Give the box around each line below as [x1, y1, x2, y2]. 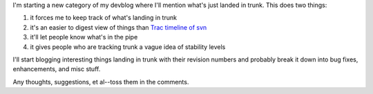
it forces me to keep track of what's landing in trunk [30, 14, 178, 22]
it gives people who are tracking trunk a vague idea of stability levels [30, 42, 226, 51]
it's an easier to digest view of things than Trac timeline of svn [30, 23, 207, 31]
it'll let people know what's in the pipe [30, 33, 138, 41]
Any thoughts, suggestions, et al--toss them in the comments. [12, 77, 189, 86]
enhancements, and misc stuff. [12, 65, 101, 73]
